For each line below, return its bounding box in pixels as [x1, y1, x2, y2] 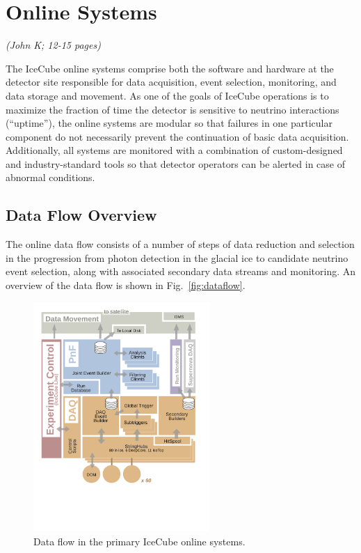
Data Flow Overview [6, 204, 157, 226]
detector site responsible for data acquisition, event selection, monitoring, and [6, 75, 337, 89]
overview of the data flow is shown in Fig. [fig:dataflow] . [6, 278, 246, 293]
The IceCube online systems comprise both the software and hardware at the [6, 61, 334, 75]
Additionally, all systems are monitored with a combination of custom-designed [6, 143, 343, 157]
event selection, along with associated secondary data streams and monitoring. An [6, 264, 356, 279]
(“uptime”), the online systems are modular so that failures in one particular [6, 116, 332, 130]
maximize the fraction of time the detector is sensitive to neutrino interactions [6, 102, 339, 116]
